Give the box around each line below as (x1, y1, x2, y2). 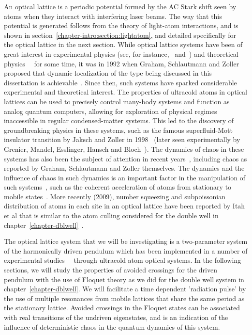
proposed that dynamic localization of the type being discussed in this (4, 68, 212, 78)
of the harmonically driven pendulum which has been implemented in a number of (4, 245, 248, 255)
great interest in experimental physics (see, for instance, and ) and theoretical (4, 48, 238, 59)
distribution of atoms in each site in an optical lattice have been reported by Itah (4, 201, 245, 211)
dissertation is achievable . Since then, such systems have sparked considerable (4, 77, 237, 87)
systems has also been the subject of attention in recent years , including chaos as (4, 153, 247, 163)
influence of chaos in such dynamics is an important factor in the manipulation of (4, 172, 245, 182)
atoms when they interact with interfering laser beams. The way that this (4, 11, 222, 21)
